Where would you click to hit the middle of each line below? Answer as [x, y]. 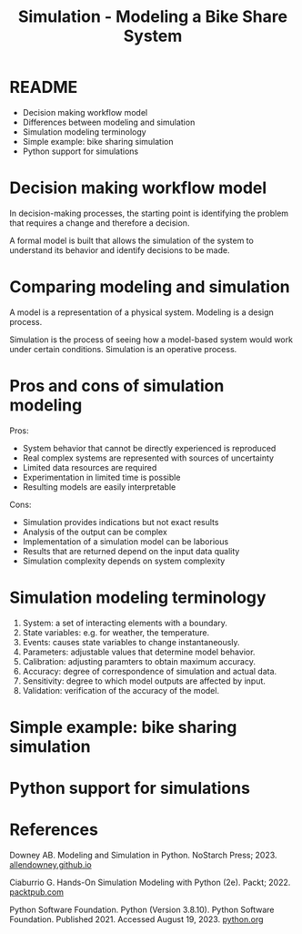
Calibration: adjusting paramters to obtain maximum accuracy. [139, 661]
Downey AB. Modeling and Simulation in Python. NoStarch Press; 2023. [143, 855]
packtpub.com [36, 892]
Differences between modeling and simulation [109, 122]
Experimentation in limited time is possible [101, 477]
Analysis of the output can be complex [95, 532]
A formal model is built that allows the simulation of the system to [132, 240]
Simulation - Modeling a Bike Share [153, 17]
